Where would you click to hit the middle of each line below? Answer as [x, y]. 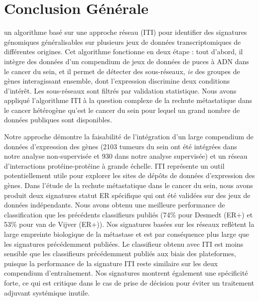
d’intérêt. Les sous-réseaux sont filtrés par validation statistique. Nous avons [120, 90]
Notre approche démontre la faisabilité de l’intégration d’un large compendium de [129, 137]
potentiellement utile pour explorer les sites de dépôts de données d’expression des [129, 175]
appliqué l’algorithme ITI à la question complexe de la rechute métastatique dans [128, 100]
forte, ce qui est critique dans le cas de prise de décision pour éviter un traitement [129, 282]
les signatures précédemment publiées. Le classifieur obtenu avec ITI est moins [124, 244]
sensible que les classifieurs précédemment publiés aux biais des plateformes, [120, 253]
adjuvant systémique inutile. [47, 292]
